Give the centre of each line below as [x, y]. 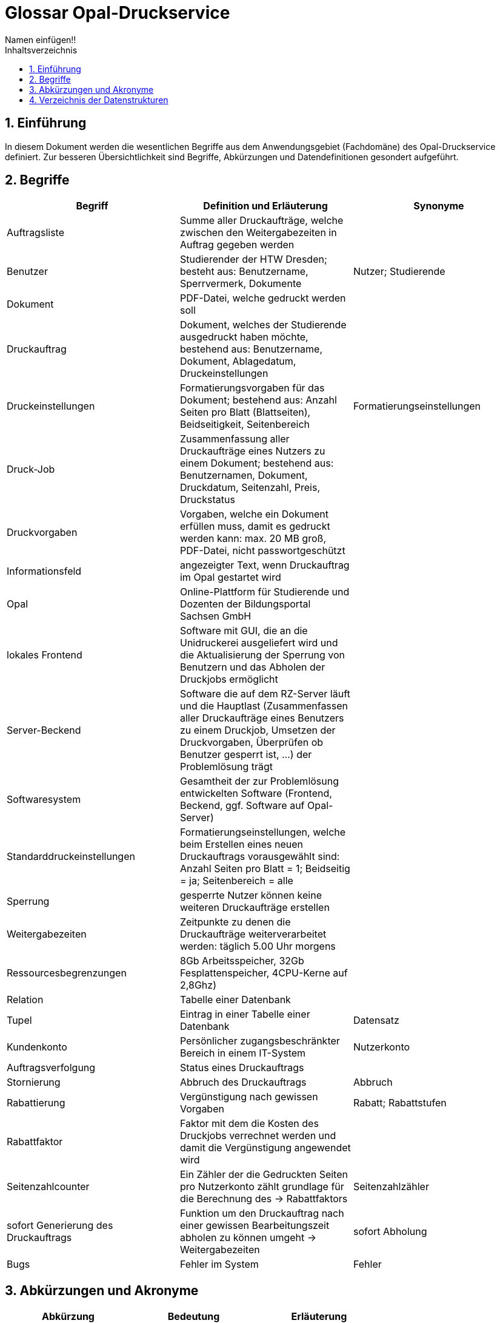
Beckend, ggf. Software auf [242, 806]
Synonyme [439, 206]
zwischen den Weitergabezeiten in [258, 233]
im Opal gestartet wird [230, 577]
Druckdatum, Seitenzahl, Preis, [250, 488]
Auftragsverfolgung [51, 1068]
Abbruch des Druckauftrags [243, 1082]
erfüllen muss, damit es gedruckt [255, 526]
